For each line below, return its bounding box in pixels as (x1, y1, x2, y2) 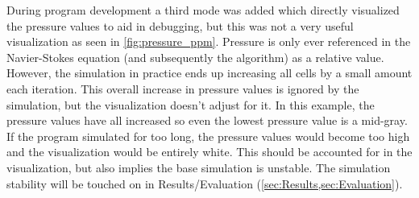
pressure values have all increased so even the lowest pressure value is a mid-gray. (6, 112, 408, 129)
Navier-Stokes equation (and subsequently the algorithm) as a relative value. (6, 48, 384, 65)
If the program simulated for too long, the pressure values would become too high (6, 127, 410, 144)
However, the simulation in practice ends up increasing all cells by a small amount (6, 64, 413, 81)
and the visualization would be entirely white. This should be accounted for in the (6, 143, 413, 160)
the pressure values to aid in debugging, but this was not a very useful (6, 17, 354, 34)
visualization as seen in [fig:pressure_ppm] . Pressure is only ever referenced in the (6, 33, 411, 50)
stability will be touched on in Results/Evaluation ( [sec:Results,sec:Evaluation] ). (6, 175, 403, 192)
